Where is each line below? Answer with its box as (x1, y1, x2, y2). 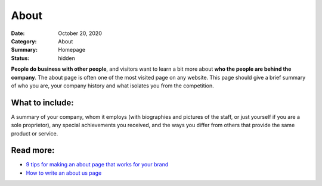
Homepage (58, 46, 86, 53)
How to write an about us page (26, 169, 102, 176)
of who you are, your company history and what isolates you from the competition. (11, 82, 214, 89)
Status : (11, 54, 30, 62)
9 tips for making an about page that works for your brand (26, 161, 169, 168)
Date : (11, 30, 25, 37)
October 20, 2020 (58, 30, 103, 37)
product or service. (11, 130, 58, 137)
